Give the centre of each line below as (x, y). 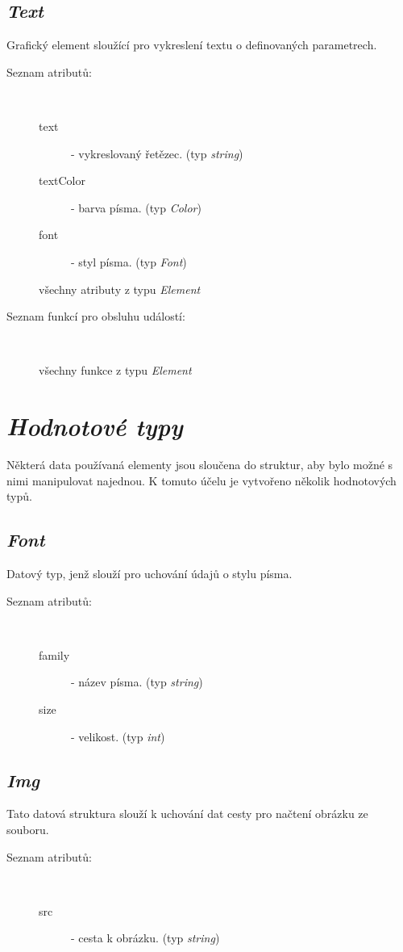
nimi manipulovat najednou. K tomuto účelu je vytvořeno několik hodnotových (201, 480)
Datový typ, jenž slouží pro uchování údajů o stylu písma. (150, 574)
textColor (62, 180)
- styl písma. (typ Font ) (129, 261)
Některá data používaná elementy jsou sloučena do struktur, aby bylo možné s (200, 465)
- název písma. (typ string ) (137, 682)
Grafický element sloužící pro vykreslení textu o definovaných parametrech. (192, 45)
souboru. (28, 829)
